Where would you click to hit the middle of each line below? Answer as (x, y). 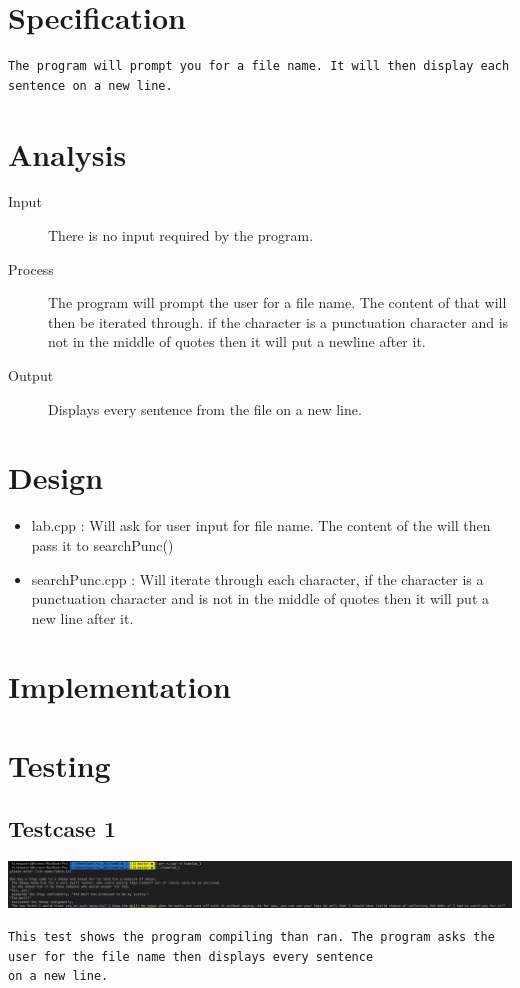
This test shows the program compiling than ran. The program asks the (251, 937)
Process (31, 268)
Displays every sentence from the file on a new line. (205, 408)
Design (56, 477)
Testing (59, 764)
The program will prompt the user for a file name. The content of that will (277, 302)
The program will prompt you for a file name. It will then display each (259, 66)
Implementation (119, 686)
